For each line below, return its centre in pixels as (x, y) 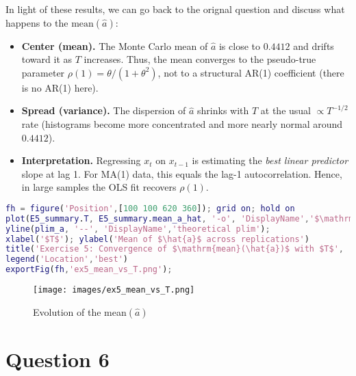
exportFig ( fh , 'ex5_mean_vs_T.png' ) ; (89, 270)
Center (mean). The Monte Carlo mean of (115, 45)
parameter (43, 72)
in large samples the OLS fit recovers (99, 187)
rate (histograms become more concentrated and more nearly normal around (182, 123)
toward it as (47, 59)
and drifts (314, 45)
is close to (239, 45)
